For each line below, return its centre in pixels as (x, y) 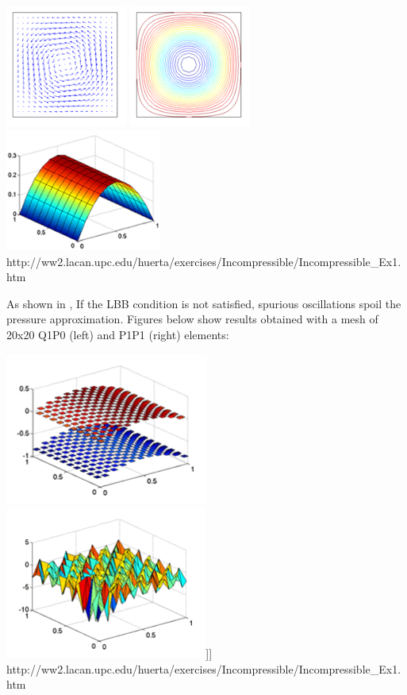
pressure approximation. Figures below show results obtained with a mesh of (192, 319)
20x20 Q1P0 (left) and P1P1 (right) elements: (118, 334)
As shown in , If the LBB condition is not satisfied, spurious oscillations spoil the (204, 303)
